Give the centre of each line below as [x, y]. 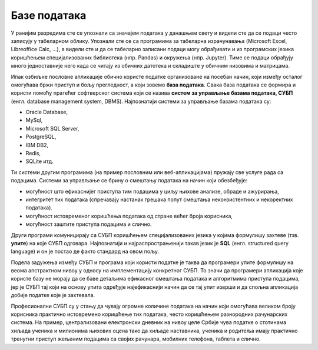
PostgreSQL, [41, 137]
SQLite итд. [39, 161]
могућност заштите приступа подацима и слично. [89, 224]
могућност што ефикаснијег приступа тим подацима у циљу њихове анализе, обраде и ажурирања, [152, 191]
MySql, [34, 120]
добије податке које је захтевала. [53, 295]
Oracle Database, [47, 112]
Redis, [33, 154]
